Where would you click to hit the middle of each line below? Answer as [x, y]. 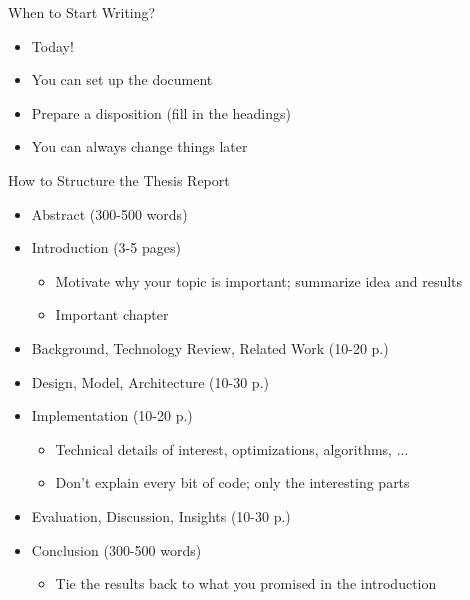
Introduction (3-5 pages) [106, 247]
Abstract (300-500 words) [109, 213]
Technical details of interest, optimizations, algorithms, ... [232, 448]
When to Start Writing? [82, 12]
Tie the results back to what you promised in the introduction [246, 583]
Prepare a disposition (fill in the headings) [161, 112]
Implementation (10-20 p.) [112, 415]
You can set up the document [122, 79]
